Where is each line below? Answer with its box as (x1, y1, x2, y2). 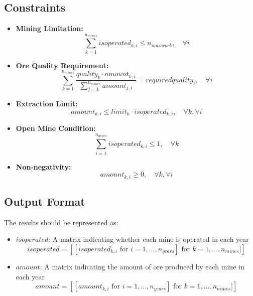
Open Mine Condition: (16, 123, 96, 133)
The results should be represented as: (4, 217, 118, 227)
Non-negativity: (16, 161, 71, 172)
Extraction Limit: (16, 98, 78, 109)
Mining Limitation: (16, 23, 83, 34)
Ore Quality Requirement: (16, 60, 109, 70)
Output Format (4, 193, 85, 209)
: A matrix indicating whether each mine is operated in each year (48, 234, 249, 244)
